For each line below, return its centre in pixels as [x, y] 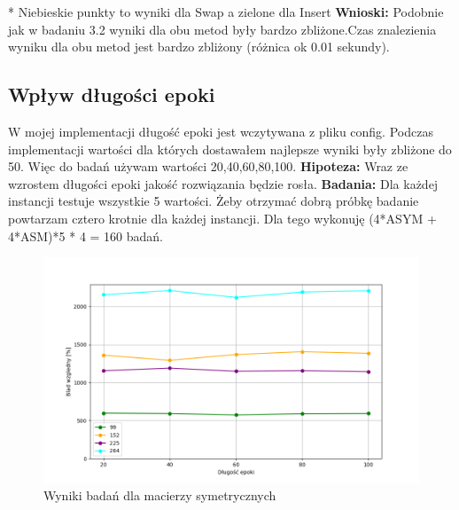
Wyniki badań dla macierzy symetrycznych [160, 495]
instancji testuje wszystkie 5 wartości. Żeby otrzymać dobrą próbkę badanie [214, 201]
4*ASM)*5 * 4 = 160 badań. [86, 235]
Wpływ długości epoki [112, 94]
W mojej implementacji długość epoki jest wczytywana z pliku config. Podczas [221, 131]
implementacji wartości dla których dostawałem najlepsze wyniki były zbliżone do [230, 149]
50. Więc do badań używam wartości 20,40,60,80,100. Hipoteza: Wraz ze [208, 166]
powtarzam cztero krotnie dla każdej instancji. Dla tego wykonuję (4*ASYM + [222, 218]
